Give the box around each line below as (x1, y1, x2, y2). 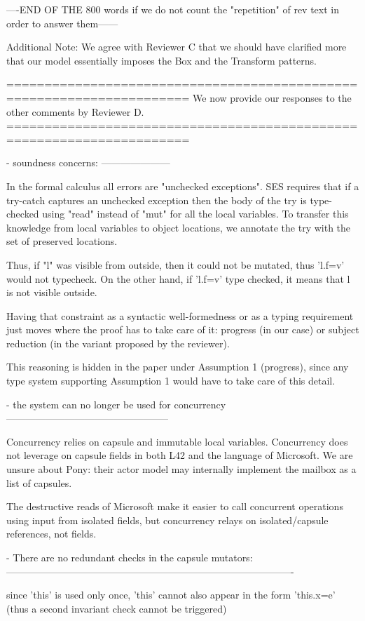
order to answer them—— (6, 15, 118, 30)
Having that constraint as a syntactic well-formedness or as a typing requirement (6, 308, 354, 323)
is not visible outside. (6, 285, 97, 300)
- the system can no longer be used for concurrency (6, 396, 226, 411)
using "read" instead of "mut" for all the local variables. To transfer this (42, 206, 349, 221)
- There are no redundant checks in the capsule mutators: (6, 550, 253, 564)
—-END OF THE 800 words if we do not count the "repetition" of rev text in (6, 2, 339, 16)
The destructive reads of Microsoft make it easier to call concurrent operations (6, 499, 343, 514)
